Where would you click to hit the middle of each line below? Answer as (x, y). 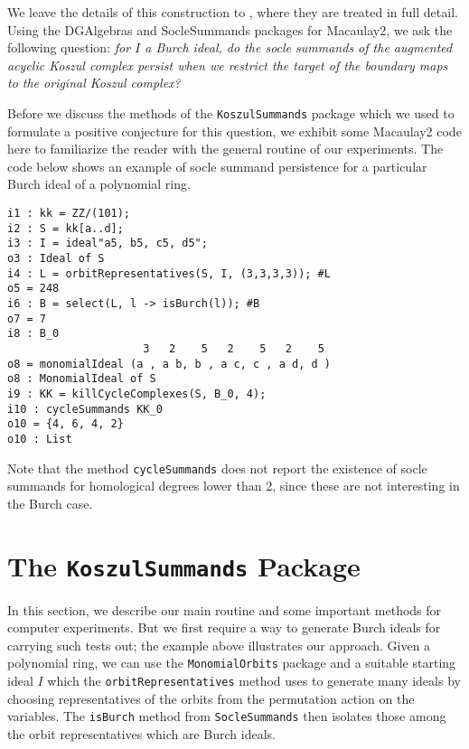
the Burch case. (50, 503)
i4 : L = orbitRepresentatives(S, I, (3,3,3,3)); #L (169, 273)
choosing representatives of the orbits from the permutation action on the (211, 698)
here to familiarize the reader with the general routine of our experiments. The (225, 149)
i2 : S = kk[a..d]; (66, 228)
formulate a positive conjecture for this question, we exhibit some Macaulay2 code (234, 131)
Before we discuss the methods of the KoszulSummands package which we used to (231, 112)
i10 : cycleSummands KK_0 (85, 409)
